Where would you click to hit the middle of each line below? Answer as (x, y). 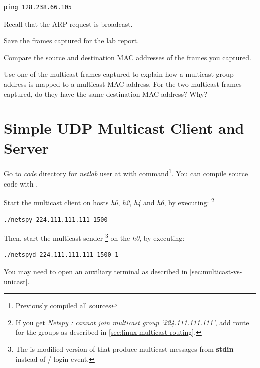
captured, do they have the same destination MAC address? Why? (106, 94)
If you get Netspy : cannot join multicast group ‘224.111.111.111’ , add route (132, 322)
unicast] (16, 281)
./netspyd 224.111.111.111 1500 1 (61, 255)
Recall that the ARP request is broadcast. (68, 23)
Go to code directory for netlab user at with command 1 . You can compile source (126, 173)
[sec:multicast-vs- (216, 271)
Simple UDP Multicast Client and (124, 128)
